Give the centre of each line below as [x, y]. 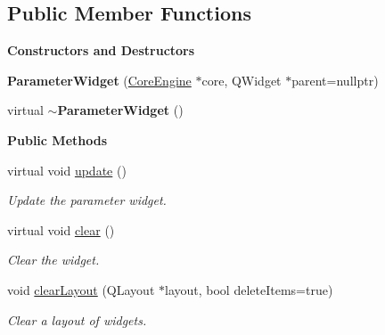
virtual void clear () [61, 229]
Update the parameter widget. [87, 200]
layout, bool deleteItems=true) [249, 289]
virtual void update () [67, 170]
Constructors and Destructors [101, 50]
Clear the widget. [53, 260]
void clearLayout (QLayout [81, 289]
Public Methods [57, 139]
